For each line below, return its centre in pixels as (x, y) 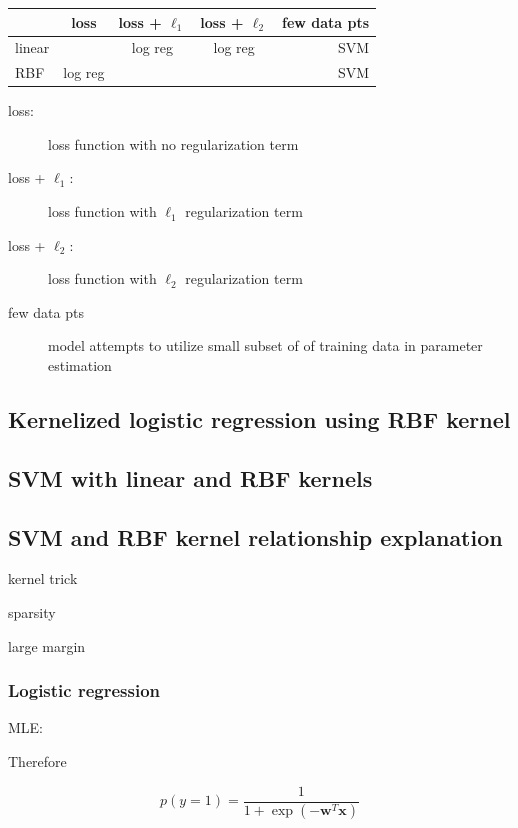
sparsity (32, 611)
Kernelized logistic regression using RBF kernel (259, 419)
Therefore (37, 760)
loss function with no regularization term (173, 143)
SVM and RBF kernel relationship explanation (255, 536)
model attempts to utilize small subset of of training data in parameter (265, 345)
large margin (47, 645)
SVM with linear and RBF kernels (190, 477)
